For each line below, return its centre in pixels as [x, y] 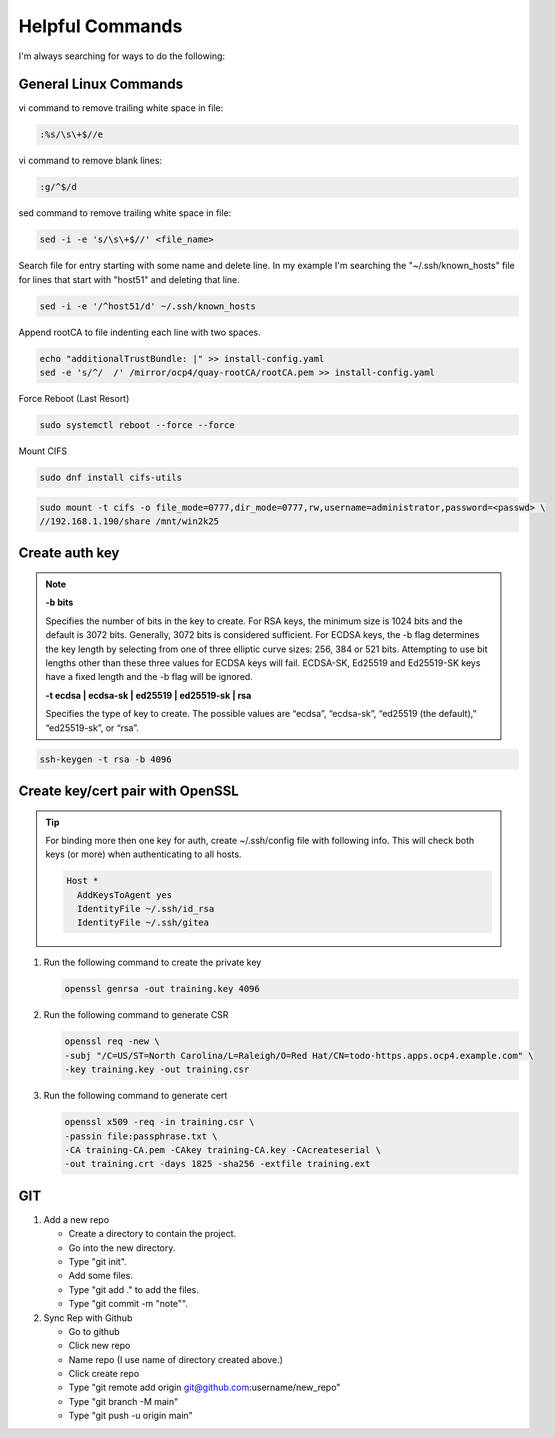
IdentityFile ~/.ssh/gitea [143, 923]
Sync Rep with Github [88, 1317]
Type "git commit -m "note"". [128, 1304]
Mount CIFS [43, 451]
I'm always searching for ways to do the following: [121, 56]
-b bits [59, 602]
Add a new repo [76, 1219]
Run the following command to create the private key [152, 962]
